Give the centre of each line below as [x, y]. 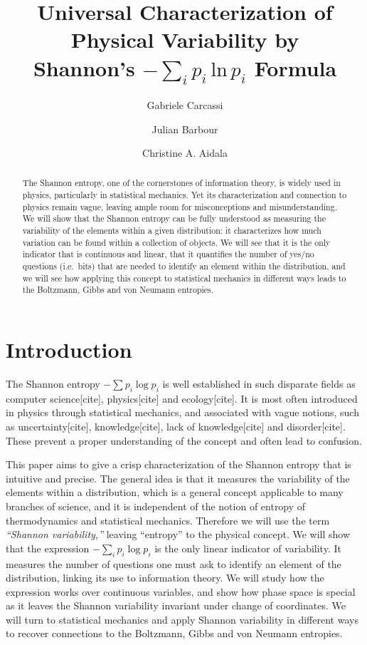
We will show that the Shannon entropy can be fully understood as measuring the [174, 218]
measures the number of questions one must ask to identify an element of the [174, 563]
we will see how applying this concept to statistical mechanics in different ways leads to [184, 278]
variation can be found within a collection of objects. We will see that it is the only [176, 242]
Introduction [69, 350]
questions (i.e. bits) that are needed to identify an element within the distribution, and [184, 266]
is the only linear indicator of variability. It [248, 548]
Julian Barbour [185, 129]
